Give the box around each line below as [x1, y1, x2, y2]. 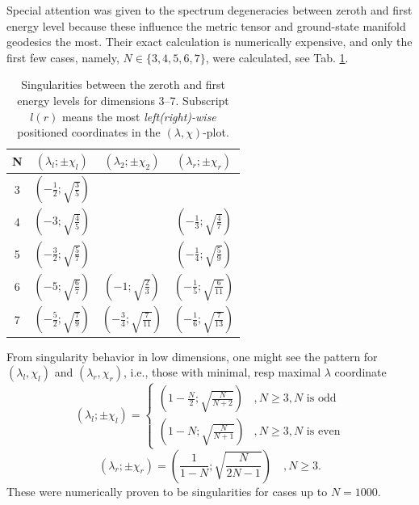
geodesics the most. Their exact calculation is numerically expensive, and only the [6, 33, 413, 50]
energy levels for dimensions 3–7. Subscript [17, 91, 229, 108]
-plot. [203, 124, 229, 141]
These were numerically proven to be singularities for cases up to [6, 482, 328, 499]
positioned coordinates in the [17, 124, 161, 141]
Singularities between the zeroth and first [21, 76, 225, 93]
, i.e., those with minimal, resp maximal [124, 364, 321, 381]
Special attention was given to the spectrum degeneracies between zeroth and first [6, 2, 413, 18]
